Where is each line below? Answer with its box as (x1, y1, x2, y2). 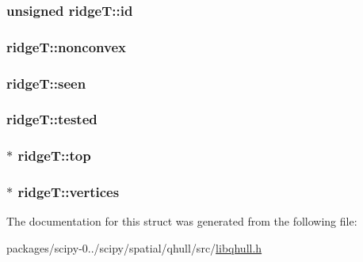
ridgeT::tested (6, 109, 97, 129)
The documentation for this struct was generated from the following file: (6, 213, 357, 230)
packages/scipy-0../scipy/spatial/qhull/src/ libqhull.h (6, 240, 262, 256)
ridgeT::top (17, 146, 91, 165)
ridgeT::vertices (17, 182, 120, 202)
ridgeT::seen (6, 73, 86, 93)
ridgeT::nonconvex (6, 36, 126, 56)
